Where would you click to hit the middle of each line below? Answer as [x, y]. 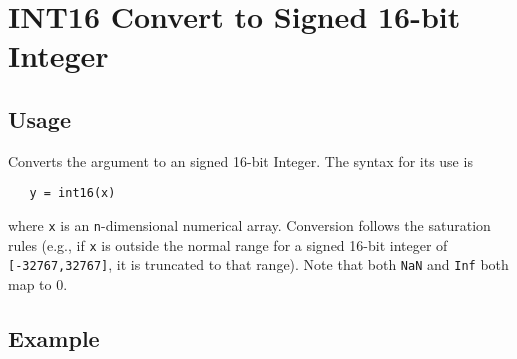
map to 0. [38, 283]
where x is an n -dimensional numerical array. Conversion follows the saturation [249, 225]
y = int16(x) [72, 193]
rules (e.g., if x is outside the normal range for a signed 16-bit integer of [228, 244]
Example [54, 337]
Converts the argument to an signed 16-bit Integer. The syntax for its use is [240, 160]
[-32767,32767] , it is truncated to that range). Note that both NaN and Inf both [258, 264]
